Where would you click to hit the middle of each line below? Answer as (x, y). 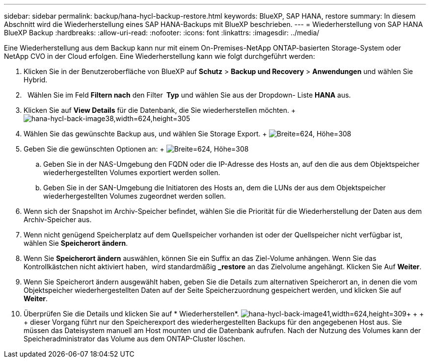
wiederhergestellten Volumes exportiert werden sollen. (132, 172)
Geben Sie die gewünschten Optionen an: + (94, 149)
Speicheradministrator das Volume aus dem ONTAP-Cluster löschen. (134, 339)
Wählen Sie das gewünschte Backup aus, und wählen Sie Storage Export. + (145, 134)
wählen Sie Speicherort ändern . (76, 243)
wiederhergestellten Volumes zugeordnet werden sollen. (135, 196)
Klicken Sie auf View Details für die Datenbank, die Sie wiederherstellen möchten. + (160, 110)
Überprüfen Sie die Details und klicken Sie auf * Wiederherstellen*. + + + (224, 314)
